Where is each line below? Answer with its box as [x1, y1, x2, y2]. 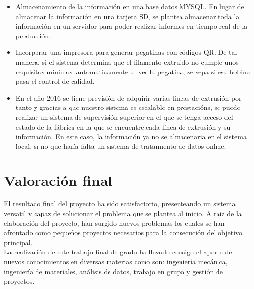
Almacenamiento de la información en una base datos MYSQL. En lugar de [15, 1, 244, 11]
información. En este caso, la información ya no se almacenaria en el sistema [15, 131, 247, 142]
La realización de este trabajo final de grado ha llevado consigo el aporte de [4, 247, 232, 257]
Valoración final [4, 170, 112, 190]
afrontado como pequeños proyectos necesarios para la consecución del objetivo [4, 227, 243, 238]
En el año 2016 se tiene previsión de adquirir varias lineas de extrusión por [15, 92, 242, 103]
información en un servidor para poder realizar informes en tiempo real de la [15, 21, 248, 31]
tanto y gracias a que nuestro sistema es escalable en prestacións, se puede [15, 102, 240, 112]
